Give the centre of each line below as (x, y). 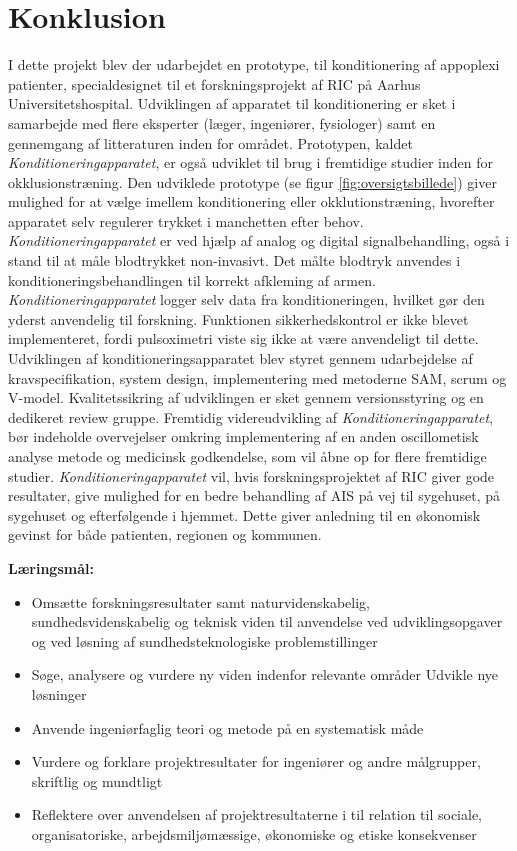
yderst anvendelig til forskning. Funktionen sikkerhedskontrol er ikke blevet (238, 318)
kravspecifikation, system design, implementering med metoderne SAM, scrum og (257, 377)
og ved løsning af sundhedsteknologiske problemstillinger (204, 640)
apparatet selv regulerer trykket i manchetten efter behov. (186, 220)
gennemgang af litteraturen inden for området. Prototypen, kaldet (210, 142)
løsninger (59, 693)
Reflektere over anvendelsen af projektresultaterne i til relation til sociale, (257, 814)
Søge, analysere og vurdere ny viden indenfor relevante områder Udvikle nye (265, 674)
